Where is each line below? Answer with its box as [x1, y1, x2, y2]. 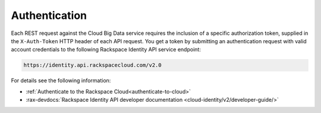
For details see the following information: [11, 77, 111, 84]
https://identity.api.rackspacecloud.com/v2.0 [23, 62, 162, 69]
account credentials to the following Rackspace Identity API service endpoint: [11, 46, 202, 53]
